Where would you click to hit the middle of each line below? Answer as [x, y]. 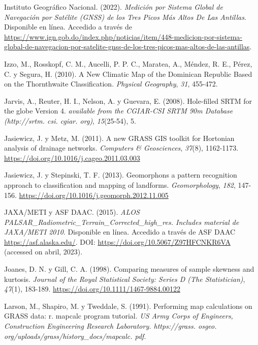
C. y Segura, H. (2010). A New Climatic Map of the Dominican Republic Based [128, 74]
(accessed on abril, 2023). [43, 252]
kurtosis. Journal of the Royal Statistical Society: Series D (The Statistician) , [125, 279]
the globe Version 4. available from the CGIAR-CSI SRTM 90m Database [119, 111]
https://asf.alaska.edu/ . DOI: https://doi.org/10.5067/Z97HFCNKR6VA [117, 241]
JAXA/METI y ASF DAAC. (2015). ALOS [72, 212]
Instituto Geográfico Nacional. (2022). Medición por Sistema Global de [114, 7]
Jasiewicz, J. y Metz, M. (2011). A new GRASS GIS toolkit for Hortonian [119, 138]
